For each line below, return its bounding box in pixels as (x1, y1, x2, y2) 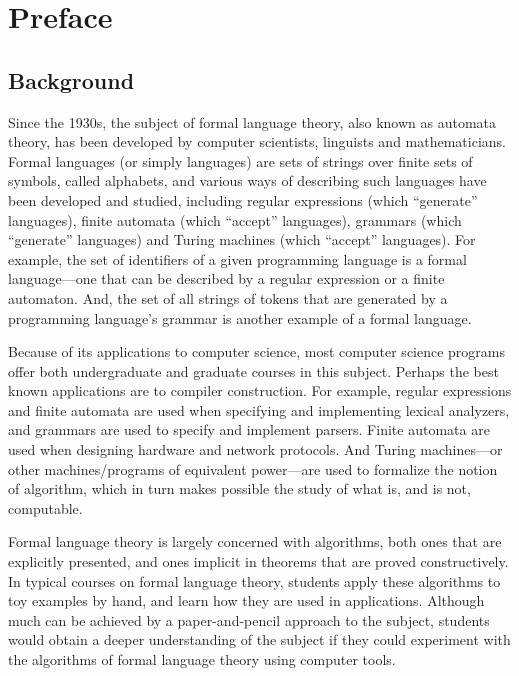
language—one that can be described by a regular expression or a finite (8, 268, 445, 289)
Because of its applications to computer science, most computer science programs (8, 341, 506, 362)
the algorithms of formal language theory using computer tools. (8, 649, 396, 670)
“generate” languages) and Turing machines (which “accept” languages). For (8, 229, 476, 250)
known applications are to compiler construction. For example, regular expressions (8, 380, 512, 401)
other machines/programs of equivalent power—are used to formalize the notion (8, 458, 498, 479)
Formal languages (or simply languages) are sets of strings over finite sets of (8, 150, 473, 171)
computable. (8, 497, 83, 518)
